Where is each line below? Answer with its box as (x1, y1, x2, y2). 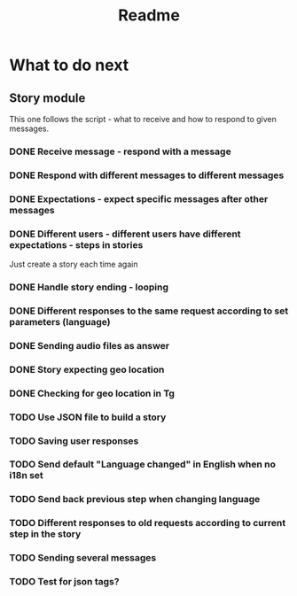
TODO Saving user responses (9, 435, 139, 447)
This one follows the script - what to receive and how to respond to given (9, 114, 277, 124)
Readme (118, 5, 180, 26)
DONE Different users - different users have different (9, 228, 241, 240)
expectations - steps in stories (9, 238, 144, 251)
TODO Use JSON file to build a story (9, 411, 167, 423)
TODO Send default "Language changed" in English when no (9, 458, 277, 470)
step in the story (9, 528, 82, 540)
